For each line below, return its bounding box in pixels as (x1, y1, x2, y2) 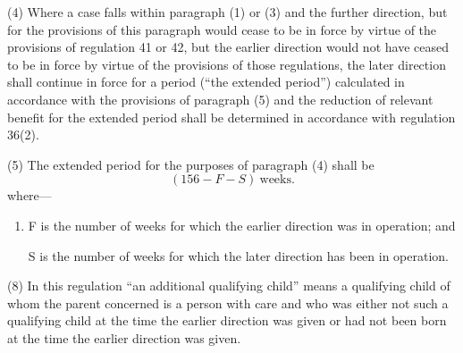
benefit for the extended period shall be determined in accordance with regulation (7, 107, 456, 126)
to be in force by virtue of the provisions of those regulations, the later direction (7, 55, 446, 73)
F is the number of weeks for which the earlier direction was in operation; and (28, 215, 456, 234)
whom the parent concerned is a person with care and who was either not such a (7, 293, 449, 312)
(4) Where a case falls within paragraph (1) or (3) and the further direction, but (7, 3, 448, 21)
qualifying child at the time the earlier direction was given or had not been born (7, 311, 447, 330)
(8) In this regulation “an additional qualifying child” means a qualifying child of (7, 276, 450, 295)
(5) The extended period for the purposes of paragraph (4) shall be (7, 155, 375, 173)
